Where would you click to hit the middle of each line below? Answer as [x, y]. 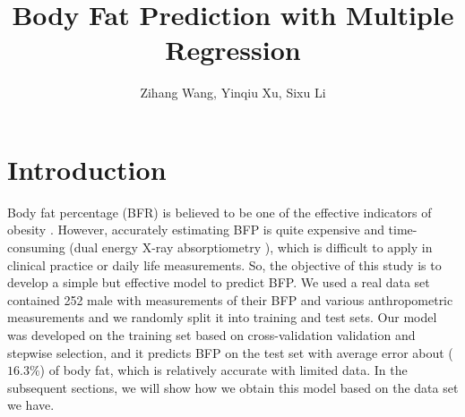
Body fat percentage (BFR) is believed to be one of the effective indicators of [220, 212]
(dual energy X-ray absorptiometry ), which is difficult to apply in [251, 247]
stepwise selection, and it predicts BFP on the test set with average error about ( [230, 352]
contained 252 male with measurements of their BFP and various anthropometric [230, 299]
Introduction [87, 169]
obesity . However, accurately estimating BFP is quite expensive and [196, 230]
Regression [233, 50]
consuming [36, 247]
